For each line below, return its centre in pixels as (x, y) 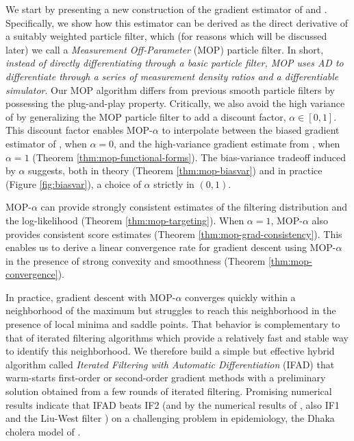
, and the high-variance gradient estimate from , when (227, 143)
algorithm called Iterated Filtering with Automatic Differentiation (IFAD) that (170, 364)
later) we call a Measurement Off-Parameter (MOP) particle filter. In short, (165, 49)
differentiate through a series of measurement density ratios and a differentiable (172, 76)
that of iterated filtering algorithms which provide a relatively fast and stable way (177, 337)
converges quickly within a (240, 297)
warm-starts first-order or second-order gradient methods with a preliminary (166, 378)
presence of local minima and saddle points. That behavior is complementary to (173, 324)
